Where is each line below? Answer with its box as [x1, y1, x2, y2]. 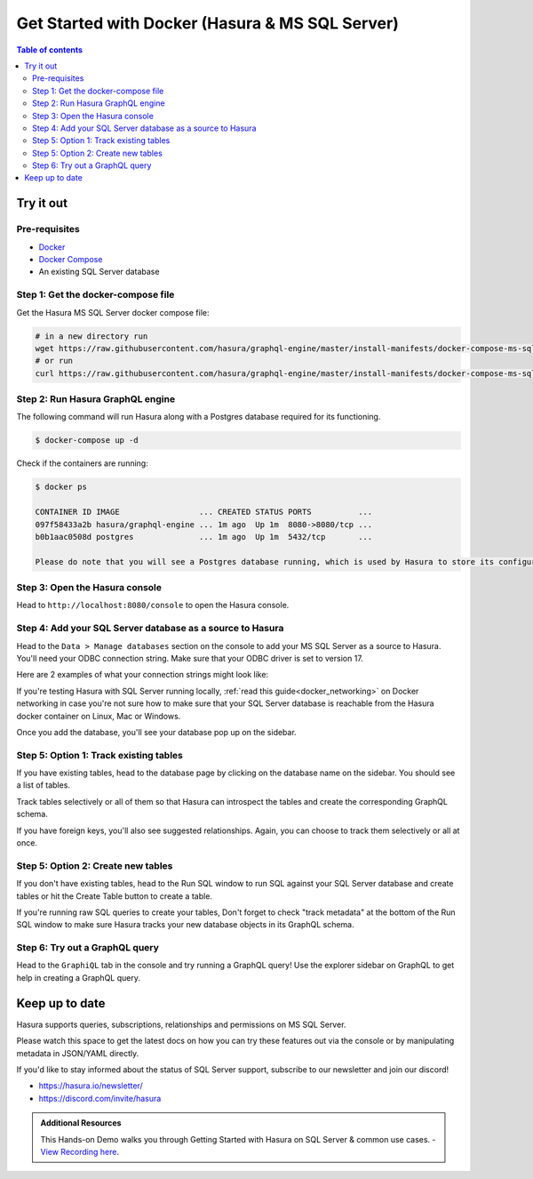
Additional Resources [40, 1118, 122, 1128]
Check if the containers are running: [16, 458, 148, 469]
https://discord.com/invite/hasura [38, 1093, 162, 1103]
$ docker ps [35, 482, 88, 493]
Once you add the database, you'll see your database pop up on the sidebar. [16, 726, 297, 737]
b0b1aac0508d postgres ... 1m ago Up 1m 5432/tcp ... [35, 532, 373, 541]
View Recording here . [40, 1146, 120, 1157]
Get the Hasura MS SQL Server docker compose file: [16, 307, 210, 317]
